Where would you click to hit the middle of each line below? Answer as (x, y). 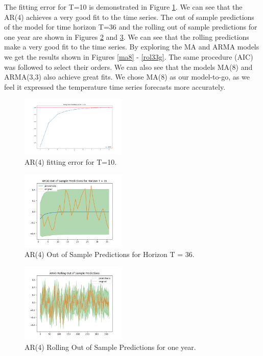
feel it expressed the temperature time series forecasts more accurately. (115, 86)
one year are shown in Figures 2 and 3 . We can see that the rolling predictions (127, 36)
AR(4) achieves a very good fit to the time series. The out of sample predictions (129, 17)
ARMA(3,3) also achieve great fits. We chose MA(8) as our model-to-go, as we (127, 77)
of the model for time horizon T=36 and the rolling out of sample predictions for (131, 27)
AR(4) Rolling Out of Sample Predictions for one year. (110, 347)
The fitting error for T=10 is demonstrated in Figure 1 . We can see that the (123, 7)
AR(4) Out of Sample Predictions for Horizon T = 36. (110, 254)
